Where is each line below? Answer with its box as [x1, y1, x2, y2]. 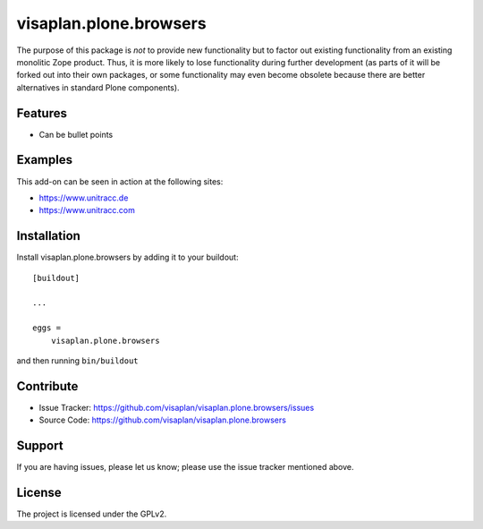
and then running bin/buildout [16, 354, 139, 366]
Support [16, 439, 64, 454]
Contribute [16, 379, 79, 394]
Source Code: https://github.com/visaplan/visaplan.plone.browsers [38, 414, 286, 425]
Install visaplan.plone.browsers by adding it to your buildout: [16, 252, 239, 263]
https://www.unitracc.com [38, 205, 136, 216]
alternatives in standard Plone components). [16, 81, 180, 93]
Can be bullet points [38, 129, 114, 140]
